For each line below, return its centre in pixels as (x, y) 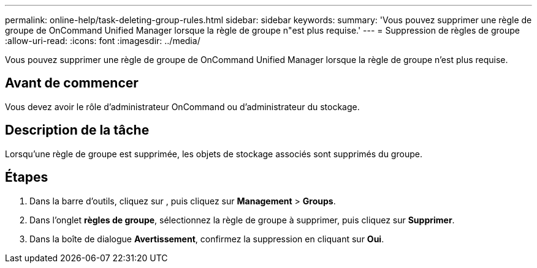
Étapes (27, 177)
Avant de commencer (72, 83)
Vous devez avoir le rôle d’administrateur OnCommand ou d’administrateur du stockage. (182, 106)
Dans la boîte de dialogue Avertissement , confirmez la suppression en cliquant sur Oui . (207, 239)
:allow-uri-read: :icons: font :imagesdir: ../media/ (103, 41)
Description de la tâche (77, 130)
